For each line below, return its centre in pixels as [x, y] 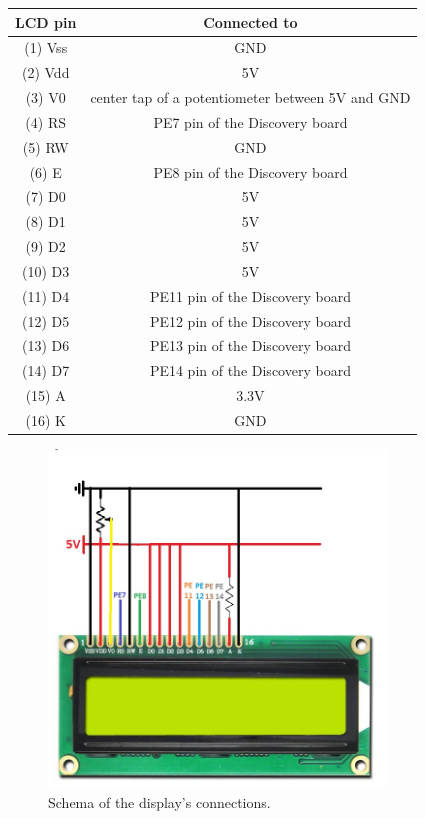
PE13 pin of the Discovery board [250, 345]
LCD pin [46, 21]
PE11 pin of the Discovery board [250, 295]
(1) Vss [46, 47]
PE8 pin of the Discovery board [250, 171]
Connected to [250, 21]
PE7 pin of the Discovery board [250, 121]
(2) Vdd [45, 72]
